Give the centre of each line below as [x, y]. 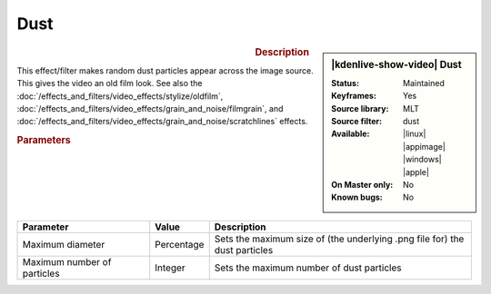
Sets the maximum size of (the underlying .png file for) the [339, 239]
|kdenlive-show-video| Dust [397, 64]
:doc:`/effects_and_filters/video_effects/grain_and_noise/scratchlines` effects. [162, 122]
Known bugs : [357, 197]
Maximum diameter [64, 244]
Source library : [360, 108]
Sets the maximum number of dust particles [308, 268]
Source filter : [356, 121]
